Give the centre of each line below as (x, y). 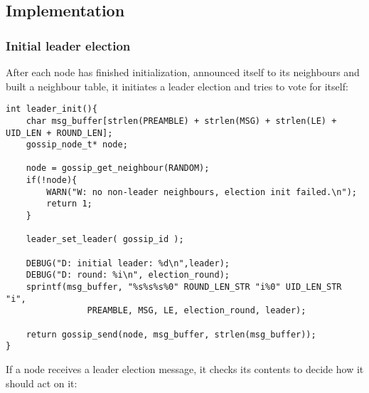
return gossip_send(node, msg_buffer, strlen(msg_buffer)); (171, 334)
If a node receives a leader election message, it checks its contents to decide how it (185, 368)
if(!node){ (52, 180)
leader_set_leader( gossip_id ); (105, 240)
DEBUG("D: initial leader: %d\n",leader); (128, 263)
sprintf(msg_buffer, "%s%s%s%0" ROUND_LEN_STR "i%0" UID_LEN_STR (184, 287)
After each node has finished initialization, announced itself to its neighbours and (183, 72)
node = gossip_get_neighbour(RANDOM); (118, 168)
